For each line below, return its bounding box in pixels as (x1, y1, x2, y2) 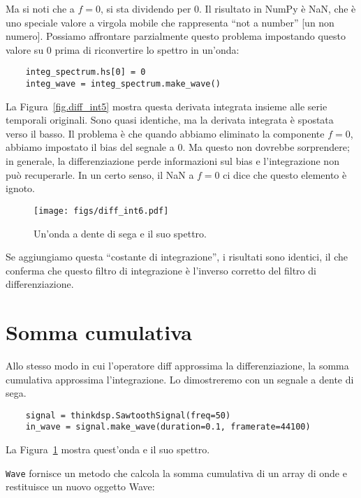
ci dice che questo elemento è (223, 167, 347, 182)
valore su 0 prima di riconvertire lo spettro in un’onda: (6, 42, 240, 57)
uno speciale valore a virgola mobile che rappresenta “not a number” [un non (6, 15, 334, 29)
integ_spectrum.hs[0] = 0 (25, 67, 146, 78)
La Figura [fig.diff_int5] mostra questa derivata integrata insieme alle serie (6, 98, 327, 113)
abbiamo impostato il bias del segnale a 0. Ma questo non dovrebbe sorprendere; (6, 140, 350, 154)
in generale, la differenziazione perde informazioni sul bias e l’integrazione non (6, 154, 339, 168)
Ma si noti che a (6, 1, 75, 15)
